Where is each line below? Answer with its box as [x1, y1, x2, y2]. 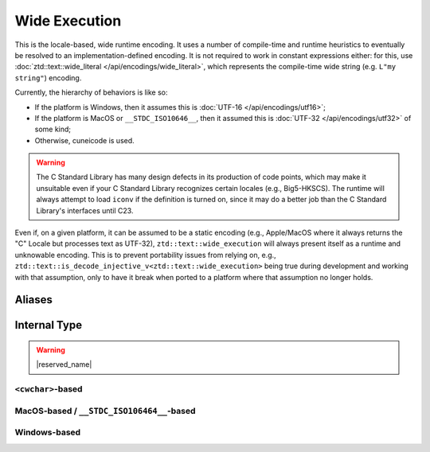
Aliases [14, 293, 53, 306]
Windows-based [14, 427, 81, 438]
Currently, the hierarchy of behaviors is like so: [14, 88, 168, 97]
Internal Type [14, 318, 83, 332]
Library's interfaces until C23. [36, 205, 134, 215]
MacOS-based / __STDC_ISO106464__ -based [14, 405, 196, 416]
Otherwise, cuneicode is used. [34, 135, 135, 145]
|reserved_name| [36, 360, 92, 369]
